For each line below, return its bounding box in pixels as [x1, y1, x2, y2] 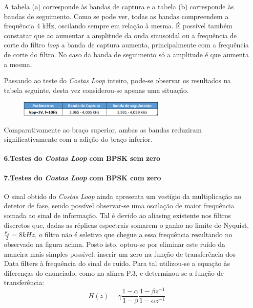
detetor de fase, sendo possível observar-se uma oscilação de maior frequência [4, 200, 234, 211]
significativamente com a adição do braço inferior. [4, 134, 152, 144]
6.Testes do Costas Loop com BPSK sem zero [4, 153, 161, 163]
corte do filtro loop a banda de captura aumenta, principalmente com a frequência [4, 40, 249, 50]
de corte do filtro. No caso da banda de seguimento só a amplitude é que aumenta [4, 49, 249, 59]
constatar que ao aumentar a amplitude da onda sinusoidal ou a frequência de [4, 30, 237, 40]
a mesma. [4, 59, 32, 69]
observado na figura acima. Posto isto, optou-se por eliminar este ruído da [4, 239, 226, 249]
